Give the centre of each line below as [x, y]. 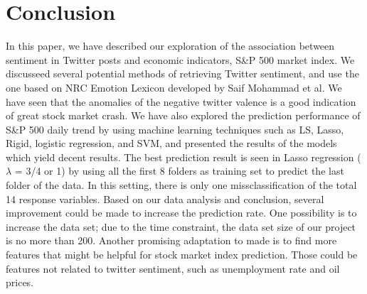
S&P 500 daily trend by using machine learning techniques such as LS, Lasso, [175, 129]
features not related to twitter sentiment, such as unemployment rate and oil [173, 268]
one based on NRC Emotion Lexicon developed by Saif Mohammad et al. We [174, 87]
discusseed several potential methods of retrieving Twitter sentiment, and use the [182, 73]
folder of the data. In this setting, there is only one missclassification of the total [181, 185]
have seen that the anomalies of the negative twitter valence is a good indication [181, 101]
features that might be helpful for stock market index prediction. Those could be [182, 255]
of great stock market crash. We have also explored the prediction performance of [183, 115]
